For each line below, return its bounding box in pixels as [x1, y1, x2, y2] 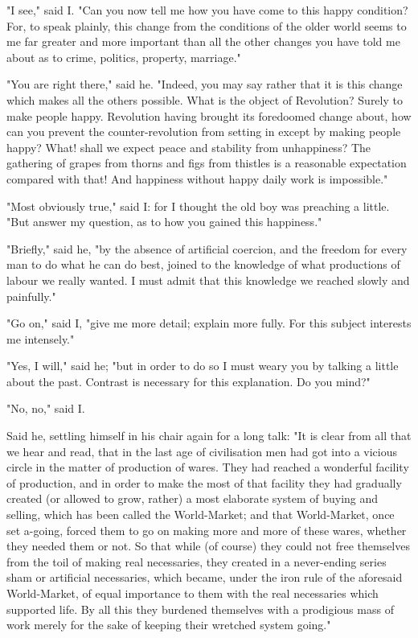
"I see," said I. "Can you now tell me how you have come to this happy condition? [6, 2, 408, 18]
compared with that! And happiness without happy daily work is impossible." [6, 170, 388, 187]
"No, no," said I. [6, 400, 85, 417]
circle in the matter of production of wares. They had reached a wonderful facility [6, 459, 409, 475]
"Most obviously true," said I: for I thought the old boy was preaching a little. [6, 197, 390, 214]
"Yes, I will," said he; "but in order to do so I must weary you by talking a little [6, 357, 399, 374]
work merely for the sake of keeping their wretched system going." [6, 616, 331, 633]
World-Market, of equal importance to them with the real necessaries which [6, 585, 379, 601]
